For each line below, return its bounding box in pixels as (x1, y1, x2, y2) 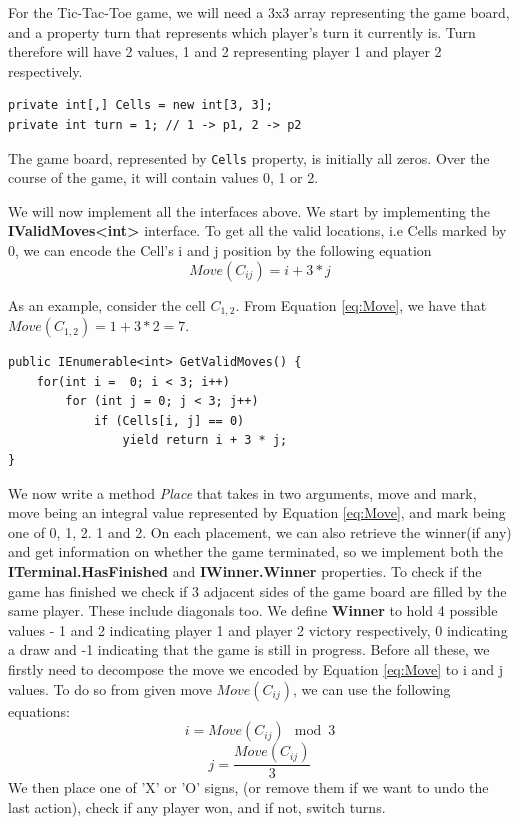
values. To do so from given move (8, 678, 212, 699)
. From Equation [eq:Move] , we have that (235, 294, 487, 315)
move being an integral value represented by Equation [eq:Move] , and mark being (8, 502, 506, 523)
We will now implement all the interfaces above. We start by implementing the (8, 200, 491, 221)
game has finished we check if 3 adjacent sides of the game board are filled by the (8, 580, 507, 601)
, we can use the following (293, 678, 451, 699)
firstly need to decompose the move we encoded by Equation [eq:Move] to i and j (8, 658, 504, 679)
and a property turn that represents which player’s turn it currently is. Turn (8, 21, 476, 42)
